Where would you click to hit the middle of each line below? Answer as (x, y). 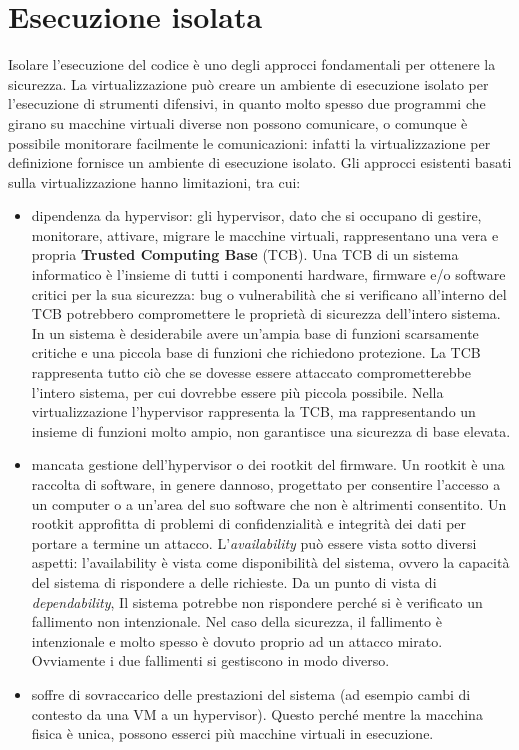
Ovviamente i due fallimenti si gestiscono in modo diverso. (210, 660)
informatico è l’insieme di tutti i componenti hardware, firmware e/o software (268, 274)
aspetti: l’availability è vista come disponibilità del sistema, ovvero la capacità (270, 562)
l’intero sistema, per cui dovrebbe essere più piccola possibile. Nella (237, 391)
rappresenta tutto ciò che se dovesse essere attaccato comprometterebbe (251, 372)
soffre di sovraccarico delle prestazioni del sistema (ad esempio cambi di (251, 693)
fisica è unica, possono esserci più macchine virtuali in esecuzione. (232, 733)
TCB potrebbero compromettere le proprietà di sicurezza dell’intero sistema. (266, 313)
